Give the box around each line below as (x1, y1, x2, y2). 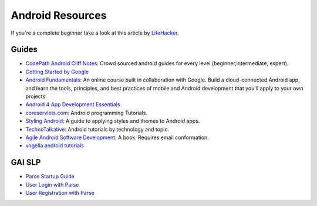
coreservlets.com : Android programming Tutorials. (25, 109, 148, 116)
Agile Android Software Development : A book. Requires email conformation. (25, 134, 210, 141)
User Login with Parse (25, 181, 79, 188)
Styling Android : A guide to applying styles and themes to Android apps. (25, 117, 200, 124)
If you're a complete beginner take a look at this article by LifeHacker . (11, 29, 179, 36)
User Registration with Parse (25, 190, 95, 197)
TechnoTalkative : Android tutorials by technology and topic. (25, 126, 170, 133)
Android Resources (11, 9, 107, 22)
